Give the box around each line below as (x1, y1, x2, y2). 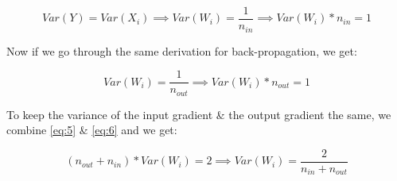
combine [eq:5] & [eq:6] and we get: (6, 121, 177, 138)
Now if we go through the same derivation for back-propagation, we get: (6, 42, 357, 59)
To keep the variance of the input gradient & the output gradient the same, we (6, 106, 391, 122)
